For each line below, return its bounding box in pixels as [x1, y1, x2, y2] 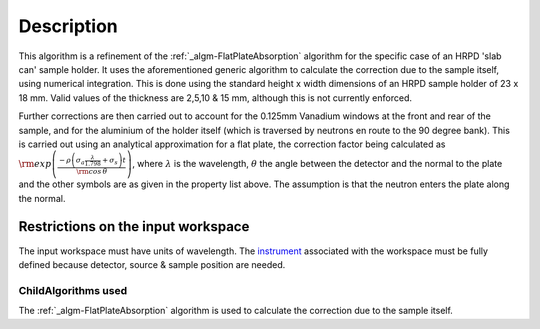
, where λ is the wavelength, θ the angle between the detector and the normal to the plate [131, 158, 503, 170]
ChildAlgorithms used [18, 283, 128, 297]
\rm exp [18, 158, 52, 170]
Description [18, 15, 119, 37]
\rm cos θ [76, 167, 108, 177]
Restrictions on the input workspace [18, 218, 250, 235]
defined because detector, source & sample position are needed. [18, 258, 286, 270]
